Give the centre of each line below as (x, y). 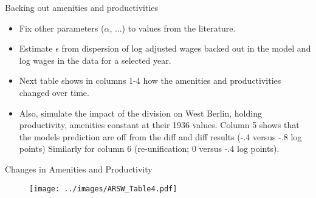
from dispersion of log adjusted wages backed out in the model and (186, 48)
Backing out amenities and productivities (82, 7)
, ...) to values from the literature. (173, 28)
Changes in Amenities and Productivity (79, 169)
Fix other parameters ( (62, 28)
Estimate (36, 48)
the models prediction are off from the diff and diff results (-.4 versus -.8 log (160, 136)
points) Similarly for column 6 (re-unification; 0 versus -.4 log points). (149, 148)
